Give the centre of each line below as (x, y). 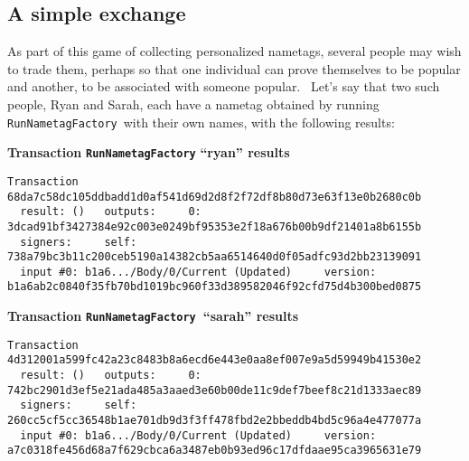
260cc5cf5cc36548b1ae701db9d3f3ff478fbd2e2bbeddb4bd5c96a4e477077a (215, 421)
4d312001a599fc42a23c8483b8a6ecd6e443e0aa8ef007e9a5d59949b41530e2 (215, 360)
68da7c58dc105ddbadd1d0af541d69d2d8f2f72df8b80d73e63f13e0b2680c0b (215, 197)
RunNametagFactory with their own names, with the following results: (201, 122)
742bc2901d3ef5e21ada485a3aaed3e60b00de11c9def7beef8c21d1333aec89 (215, 390)
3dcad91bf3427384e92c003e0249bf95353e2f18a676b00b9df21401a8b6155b (215, 226)
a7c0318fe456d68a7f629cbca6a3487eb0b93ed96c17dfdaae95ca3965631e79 (215, 451)
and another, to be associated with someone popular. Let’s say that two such (224, 86)
